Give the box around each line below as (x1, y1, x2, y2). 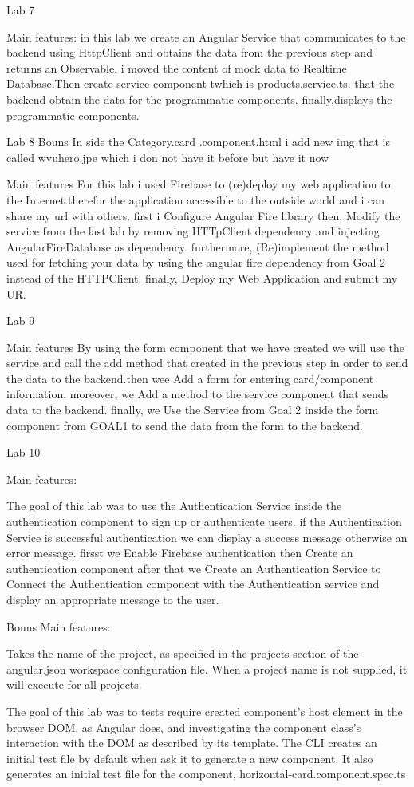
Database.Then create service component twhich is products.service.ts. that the (6, 75, 395, 92)
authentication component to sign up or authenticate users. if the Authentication (6, 513, 402, 530)
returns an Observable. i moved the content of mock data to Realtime (6, 59, 347, 76)
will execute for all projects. (6, 676, 142, 693)
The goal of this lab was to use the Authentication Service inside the (6, 497, 342, 514)
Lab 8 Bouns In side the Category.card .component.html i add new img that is (6, 133, 390, 150)
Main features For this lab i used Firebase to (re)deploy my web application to (6, 176, 391, 192)
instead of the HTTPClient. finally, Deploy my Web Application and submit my (6, 269, 398, 286)
